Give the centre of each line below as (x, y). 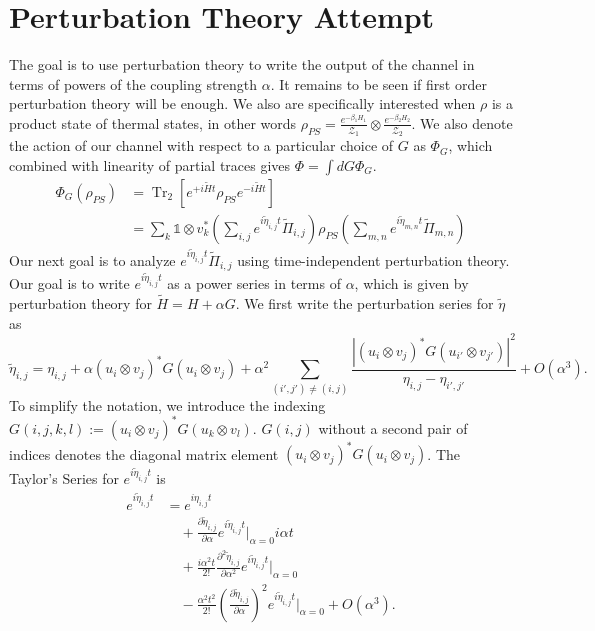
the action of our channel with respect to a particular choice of (201, 145)
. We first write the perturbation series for (364, 303)
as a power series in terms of (254, 283)
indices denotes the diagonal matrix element (144, 453)
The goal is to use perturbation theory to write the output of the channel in (242, 64)
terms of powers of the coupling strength (133, 83)
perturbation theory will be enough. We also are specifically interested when (242, 103)
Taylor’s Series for (64, 478)
